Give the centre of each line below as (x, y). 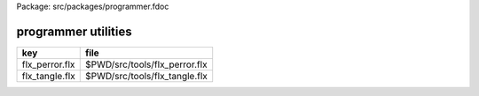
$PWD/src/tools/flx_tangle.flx (146, 76)
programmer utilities (74, 31)
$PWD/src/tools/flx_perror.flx (146, 64)
